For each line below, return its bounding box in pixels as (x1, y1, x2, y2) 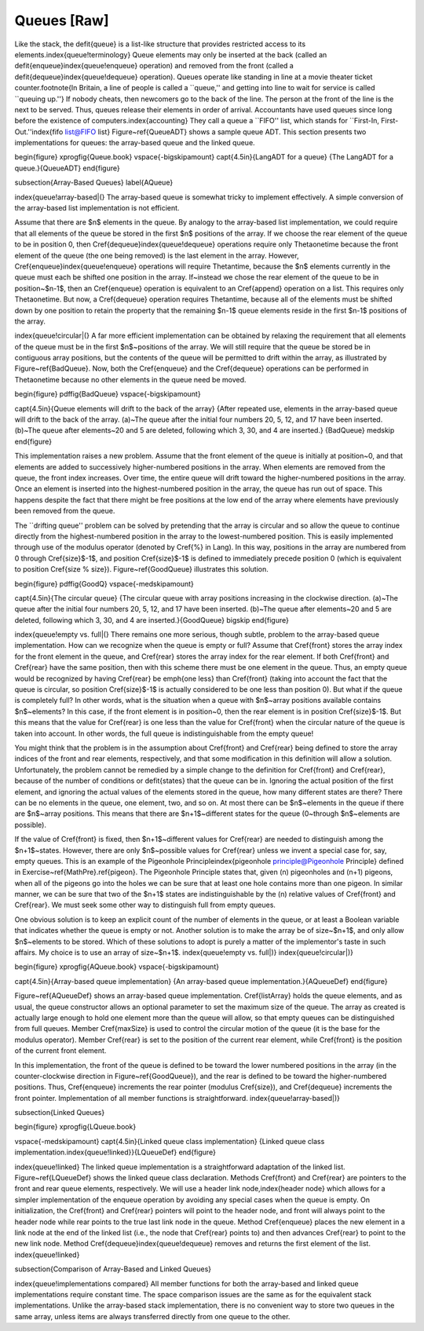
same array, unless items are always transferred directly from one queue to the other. (14, 1311, 291, 1321)
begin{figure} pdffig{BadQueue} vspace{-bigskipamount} (14, 389, 201, 399)
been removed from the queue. (14, 506, 115, 516)
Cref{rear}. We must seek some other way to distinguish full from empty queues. (14, 900, 276, 910)
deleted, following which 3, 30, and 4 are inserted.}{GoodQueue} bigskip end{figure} (14, 615, 290, 624)
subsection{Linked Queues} (14, 1108, 105, 1117)
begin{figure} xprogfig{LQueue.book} (14, 1122, 137, 1132)
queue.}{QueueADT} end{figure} (14, 163, 121, 173)
